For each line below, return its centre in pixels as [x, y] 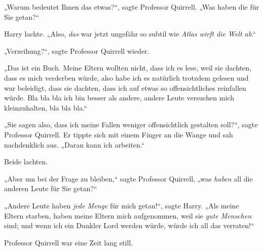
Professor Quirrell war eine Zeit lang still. [69, 242]
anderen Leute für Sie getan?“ [51, 188]
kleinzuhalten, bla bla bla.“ [46, 107]
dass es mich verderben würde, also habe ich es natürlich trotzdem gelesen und [126, 77]
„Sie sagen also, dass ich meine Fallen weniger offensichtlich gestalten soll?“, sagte [131, 124]
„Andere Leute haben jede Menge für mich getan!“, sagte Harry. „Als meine [122, 205]
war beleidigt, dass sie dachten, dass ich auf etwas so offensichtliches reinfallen [125, 87]
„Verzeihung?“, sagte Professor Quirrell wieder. [77, 50]
